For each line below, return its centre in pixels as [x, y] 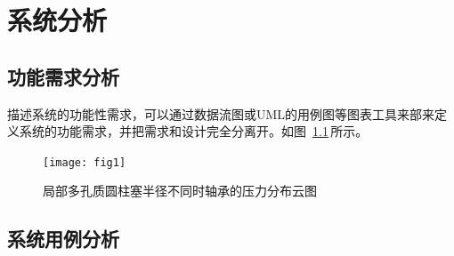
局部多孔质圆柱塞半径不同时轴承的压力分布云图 [180, 191]
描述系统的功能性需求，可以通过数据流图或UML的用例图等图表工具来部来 [221, 113]
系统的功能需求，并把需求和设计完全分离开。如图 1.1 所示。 [194, 131]
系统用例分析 [63, 239]
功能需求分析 [63, 76]
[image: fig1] [85, 162]
